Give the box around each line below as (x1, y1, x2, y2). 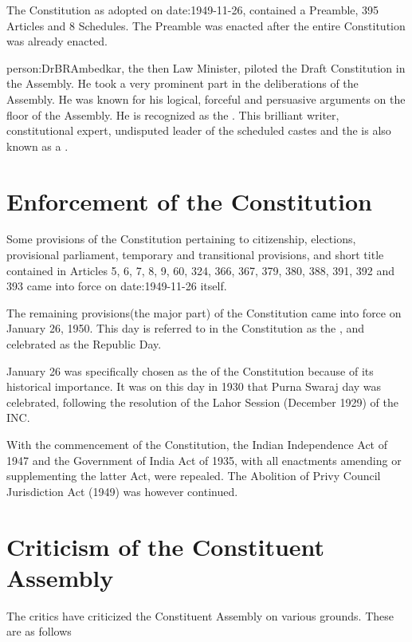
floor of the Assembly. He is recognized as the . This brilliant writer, (6, 106, 339, 123)
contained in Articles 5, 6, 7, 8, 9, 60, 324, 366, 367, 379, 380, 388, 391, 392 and (6, 262, 394, 278)
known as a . (6, 137, 69, 154)
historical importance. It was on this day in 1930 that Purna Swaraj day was (6, 378, 382, 395)
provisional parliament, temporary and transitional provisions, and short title (6, 246, 384, 263)
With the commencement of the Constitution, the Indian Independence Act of (6, 436, 388, 452)
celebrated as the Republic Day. (6, 336, 162, 353)
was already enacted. (6, 33, 108, 49)
